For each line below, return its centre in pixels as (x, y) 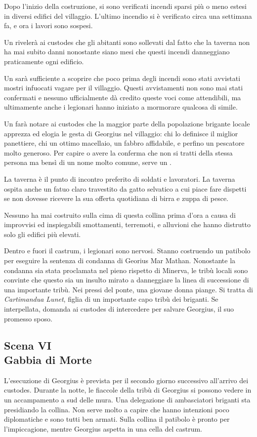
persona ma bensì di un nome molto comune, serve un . (88, 162)
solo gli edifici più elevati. (43, 234)
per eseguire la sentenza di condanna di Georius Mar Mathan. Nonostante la (120, 260)
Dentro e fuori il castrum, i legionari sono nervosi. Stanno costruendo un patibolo (127, 251)
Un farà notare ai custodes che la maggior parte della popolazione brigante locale (127, 123)
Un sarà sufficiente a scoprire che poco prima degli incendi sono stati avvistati (122, 78)
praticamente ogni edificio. (44, 61)
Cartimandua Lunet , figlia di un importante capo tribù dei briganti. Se (111, 299)
